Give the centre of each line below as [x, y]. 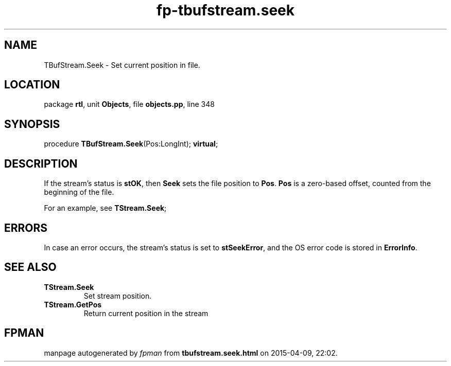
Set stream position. [118, 296]
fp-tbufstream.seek [225, 10]
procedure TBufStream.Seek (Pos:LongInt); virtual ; [131, 144]
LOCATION [32, 85]
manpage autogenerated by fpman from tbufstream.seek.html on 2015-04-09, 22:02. [191, 353]
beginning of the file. [79, 192]
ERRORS [26, 228]
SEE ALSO [30, 267]
